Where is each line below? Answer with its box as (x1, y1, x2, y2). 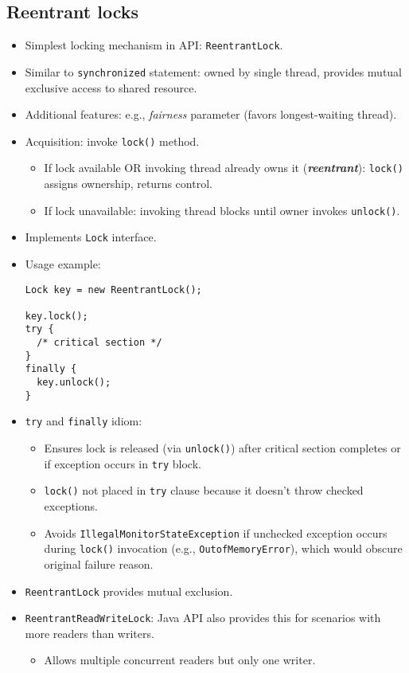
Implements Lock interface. (25, 229, 157, 245)
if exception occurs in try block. (44, 455, 201, 471)
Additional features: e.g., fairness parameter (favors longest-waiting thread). (25, 106, 397, 123)
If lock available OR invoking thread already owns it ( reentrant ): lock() (44, 159, 403, 176)
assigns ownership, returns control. (44, 175, 212, 192)
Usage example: (25, 255, 101, 272)
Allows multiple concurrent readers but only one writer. (44, 651, 316, 668)
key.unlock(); (37, 377, 111, 389)
